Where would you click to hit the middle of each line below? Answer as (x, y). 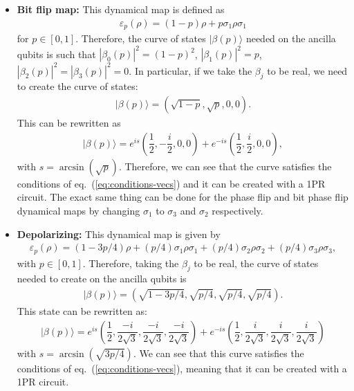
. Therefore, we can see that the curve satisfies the (225, 166)
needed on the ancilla (291, 38)
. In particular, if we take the (190, 70)
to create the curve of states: (77, 86)
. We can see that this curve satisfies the (218, 353)
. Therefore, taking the (131, 263)
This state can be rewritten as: (82, 311)
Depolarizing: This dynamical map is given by (119, 234)
